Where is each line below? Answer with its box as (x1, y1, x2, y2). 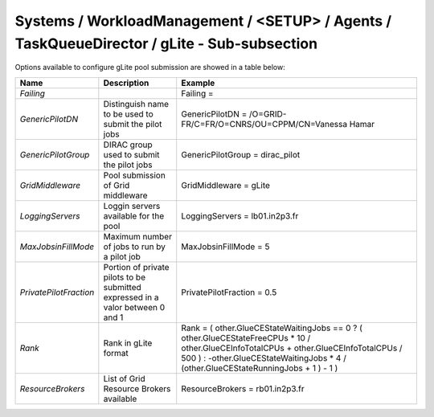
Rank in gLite (103, 337, 153, 349)
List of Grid (103, 373, 145, 384)
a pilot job (103, 251, 141, 262)
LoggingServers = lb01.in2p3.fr (181, 210, 299, 221)
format (103, 347, 129, 358)
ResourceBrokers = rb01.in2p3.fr (181, 382, 305, 394)
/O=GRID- (249, 108, 287, 120)
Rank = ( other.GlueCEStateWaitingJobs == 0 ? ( (181, 322, 363, 333)
